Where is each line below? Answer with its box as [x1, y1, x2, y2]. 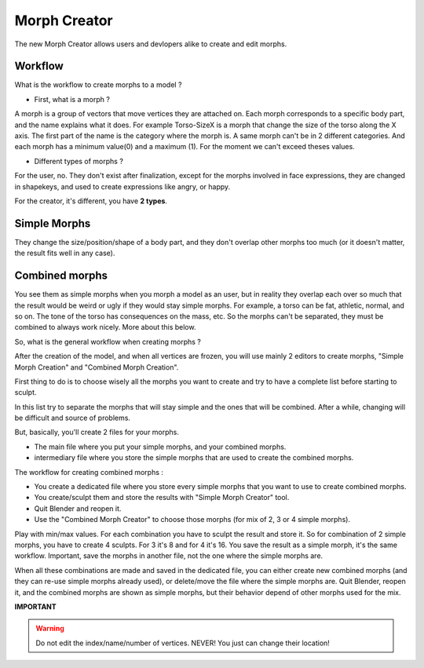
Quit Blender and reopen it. [34, 503, 122, 513]
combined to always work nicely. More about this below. [14, 323, 196, 332]
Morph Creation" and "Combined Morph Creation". [14, 362, 179, 372]
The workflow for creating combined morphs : [14, 467, 164, 476]
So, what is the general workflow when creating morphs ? [14, 337, 202, 346]
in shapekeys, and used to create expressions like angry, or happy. [14, 181, 231, 192]
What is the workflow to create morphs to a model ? [14, 80, 182, 89]
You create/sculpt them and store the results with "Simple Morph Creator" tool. [34, 493, 290, 502]
